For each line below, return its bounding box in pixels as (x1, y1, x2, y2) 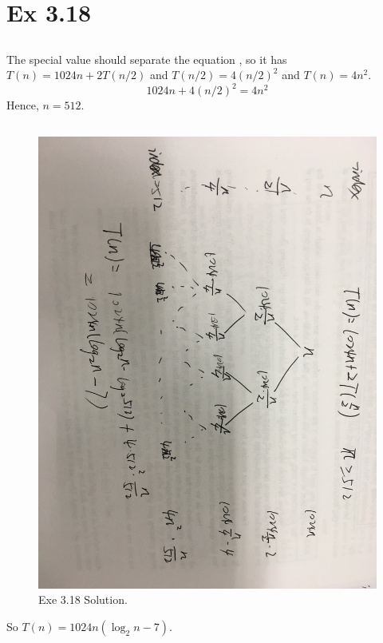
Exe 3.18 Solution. (38, 591, 128, 608)
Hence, (6, 97, 39, 113)
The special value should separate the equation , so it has (6, 50, 287, 67)
